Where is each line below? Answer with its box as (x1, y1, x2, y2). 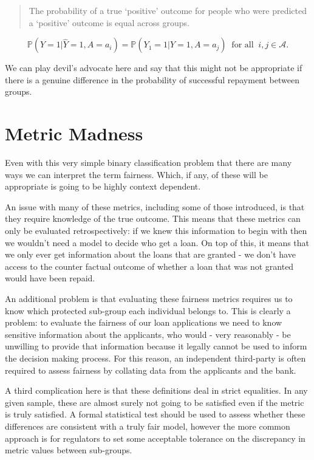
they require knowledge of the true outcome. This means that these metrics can (5, 212, 301, 225)
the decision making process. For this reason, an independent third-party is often (5, 352, 306, 364)
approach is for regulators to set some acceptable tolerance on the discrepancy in (5, 431, 305, 444)
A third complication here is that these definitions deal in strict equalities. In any (5, 384, 308, 397)
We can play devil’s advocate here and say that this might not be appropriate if (5, 61, 302, 74)
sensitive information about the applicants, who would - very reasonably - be (5, 328, 291, 340)
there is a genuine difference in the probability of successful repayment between (5, 73, 299, 86)
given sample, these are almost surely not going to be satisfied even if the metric (5, 396, 304, 408)
